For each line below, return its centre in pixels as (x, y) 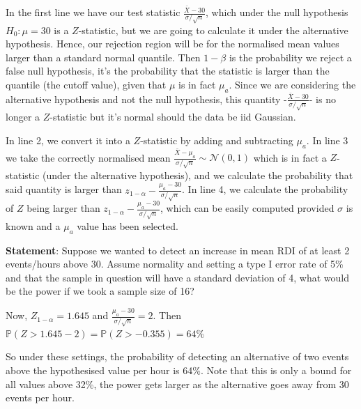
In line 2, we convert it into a (68, 140)
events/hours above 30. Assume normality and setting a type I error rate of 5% (175, 264)
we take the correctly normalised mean (88, 157)
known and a (33, 225)
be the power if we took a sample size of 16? (100, 291)
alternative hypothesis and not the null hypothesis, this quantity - (146, 99)
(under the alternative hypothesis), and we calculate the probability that (198, 175)
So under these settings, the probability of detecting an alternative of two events (177, 356)
